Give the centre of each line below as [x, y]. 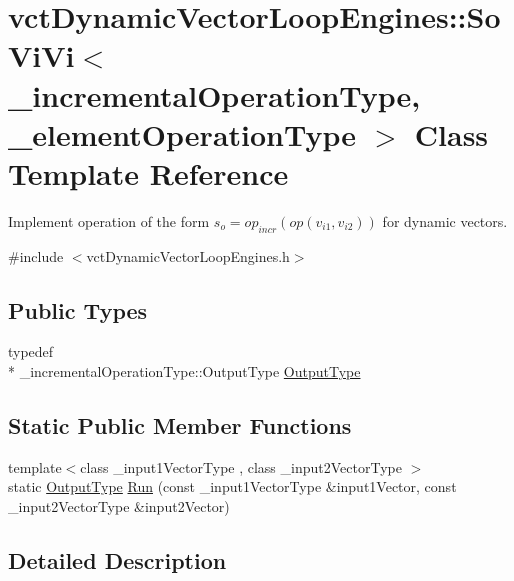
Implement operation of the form [109, 220]
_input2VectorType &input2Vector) [119, 506]
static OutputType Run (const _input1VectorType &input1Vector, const [232, 486]
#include [36, 255]
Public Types [78, 309]
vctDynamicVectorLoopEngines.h [188, 255]
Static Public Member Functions [180, 425]
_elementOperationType [182, 133]
